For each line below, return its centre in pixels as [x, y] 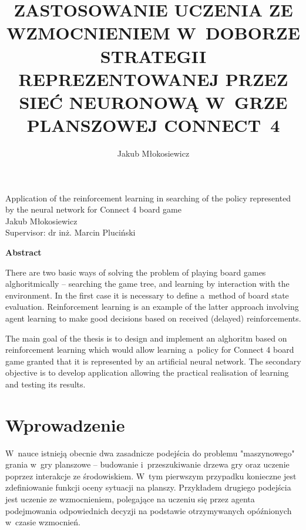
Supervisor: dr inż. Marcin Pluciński [70, 232]
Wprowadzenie [65, 424]
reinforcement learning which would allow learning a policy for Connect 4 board [150, 350]
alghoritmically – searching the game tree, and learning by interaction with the [147, 284]
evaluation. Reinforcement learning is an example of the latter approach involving [152, 307]
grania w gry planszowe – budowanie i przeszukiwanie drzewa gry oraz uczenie [147, 464]
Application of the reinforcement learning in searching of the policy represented [148, 198]
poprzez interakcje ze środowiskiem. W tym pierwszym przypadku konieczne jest [151, 476]
